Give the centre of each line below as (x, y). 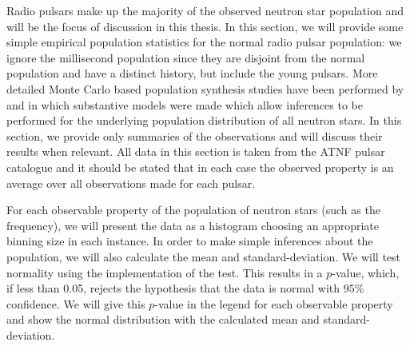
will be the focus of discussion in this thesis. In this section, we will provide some (205, 26)
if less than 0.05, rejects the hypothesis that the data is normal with (173, 288)
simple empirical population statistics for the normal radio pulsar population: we (204, 42)
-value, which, (366, 272)
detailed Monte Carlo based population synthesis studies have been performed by (205, 88)
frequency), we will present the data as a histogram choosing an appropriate (193, 225)
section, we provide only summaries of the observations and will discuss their (195, 135)
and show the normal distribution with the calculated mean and (163, 319)
